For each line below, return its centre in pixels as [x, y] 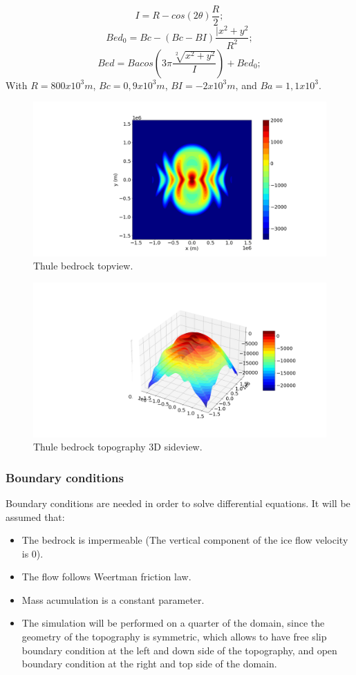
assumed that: [35, 516]
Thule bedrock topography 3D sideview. [118, 447]
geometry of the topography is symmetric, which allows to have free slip [174, 637]
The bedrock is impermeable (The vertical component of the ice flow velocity [185, 540]
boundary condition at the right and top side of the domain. [149, 664]
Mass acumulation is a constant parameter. [113, 599]
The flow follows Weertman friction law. [106, 577]
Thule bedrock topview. [83, 266]
